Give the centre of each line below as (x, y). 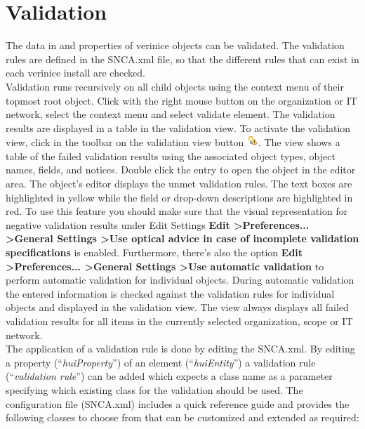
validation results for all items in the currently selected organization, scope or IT (179, 321)
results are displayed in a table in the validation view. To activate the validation (178, 127)
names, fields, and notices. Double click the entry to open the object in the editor (181, 170)
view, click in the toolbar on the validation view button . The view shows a (173, 142)
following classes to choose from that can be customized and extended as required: (182, 417)
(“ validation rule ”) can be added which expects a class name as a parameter (169, 376)
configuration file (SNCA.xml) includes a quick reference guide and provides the (178, 403)
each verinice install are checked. (75, 73)
